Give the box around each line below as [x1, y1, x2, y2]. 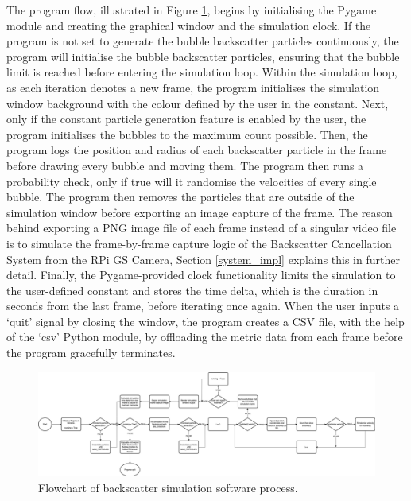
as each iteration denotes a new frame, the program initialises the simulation [6, 79, 380, 95]
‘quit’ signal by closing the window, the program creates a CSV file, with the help [6, 313, 405, 329]
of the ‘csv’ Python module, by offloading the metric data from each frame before [6, 328, 403, 345]
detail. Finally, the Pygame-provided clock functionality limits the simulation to [6, 266, 396, 283]
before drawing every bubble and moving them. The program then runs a [6, 157, 364, 173]
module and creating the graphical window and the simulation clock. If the [6, 17, 371, 33]
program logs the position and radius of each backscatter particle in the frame [6, 142, 387, 158]
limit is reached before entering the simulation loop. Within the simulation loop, [6, 64, 397, 80]
